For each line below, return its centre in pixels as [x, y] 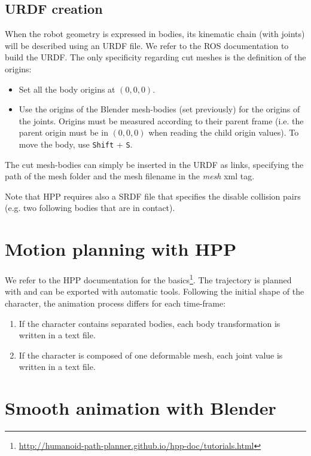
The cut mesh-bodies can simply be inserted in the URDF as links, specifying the [154, 164]
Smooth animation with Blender [141, 408]
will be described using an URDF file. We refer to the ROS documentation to [147, 45]
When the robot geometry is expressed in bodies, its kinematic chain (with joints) [155, 34]
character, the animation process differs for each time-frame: [115, 303]
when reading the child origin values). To [224, 132]
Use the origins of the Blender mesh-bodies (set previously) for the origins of [159, 109]
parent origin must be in [63, 132]
